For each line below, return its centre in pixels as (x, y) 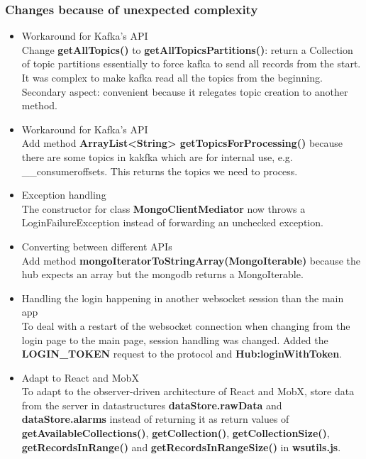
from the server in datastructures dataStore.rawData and (152, 405)
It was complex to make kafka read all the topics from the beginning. (172, 77)
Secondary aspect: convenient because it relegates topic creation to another (185, 91)
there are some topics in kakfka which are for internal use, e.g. (157, 156)
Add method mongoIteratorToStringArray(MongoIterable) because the (191, 260)
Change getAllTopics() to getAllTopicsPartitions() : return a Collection (187, 49)
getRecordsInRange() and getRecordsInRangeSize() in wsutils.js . (181, 447)
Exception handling (64, 195)
